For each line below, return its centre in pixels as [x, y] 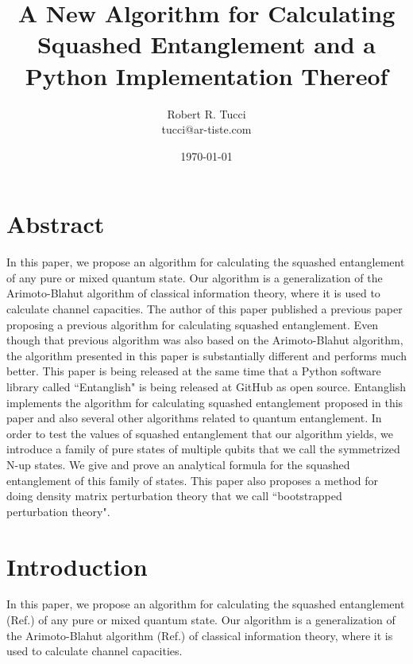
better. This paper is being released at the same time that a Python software [194, 371]
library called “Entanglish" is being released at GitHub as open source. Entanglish [206, 386]
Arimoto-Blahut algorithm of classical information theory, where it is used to [193, 293]
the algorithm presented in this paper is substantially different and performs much [206, 355]
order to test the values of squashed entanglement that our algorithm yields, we [200, 433]
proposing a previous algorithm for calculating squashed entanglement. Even [193, 324]
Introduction [77, 566]
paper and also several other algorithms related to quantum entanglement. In [194, 418]
